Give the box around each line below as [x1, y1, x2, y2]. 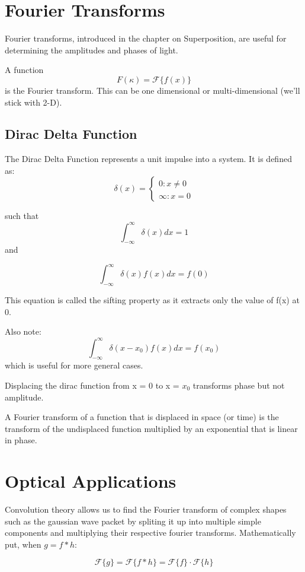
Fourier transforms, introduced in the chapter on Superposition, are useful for [5, 32, 287, 45]
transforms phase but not [192, 379, 285, 391]
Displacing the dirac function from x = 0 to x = [5, 379, 179, 391]
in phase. [5, 434, 37, 446]
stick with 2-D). [5, 96, 62, 108]
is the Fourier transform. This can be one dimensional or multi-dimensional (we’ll [5, 84, 300, 96]
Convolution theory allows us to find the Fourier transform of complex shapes [5, 503, 287, 516]
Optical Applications [5, 469, 176, 493]
